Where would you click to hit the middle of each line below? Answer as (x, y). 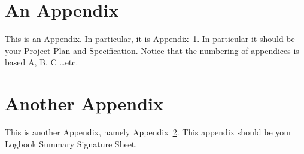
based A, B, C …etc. (42, 62)
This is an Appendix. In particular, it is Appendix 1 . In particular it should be (150, 39)
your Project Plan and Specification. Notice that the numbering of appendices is (152, 50)
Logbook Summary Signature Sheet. (71, 144)
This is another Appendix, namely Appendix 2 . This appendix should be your (148, 132)
